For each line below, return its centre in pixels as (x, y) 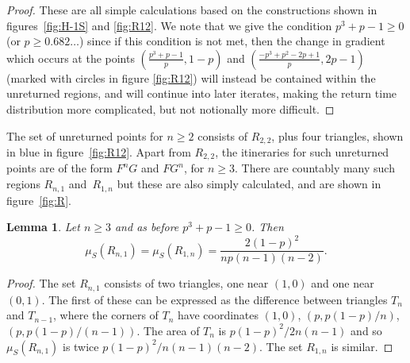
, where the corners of (106, 315)
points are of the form (59, 168)
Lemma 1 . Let (43, 227)
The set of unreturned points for (85, 135)
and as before (147, 227)
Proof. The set (41, 283)
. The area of (168, 330)
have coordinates (218, 315)
